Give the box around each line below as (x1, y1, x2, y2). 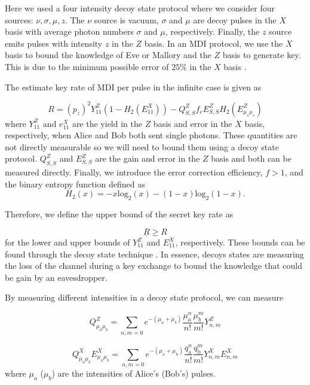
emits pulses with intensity (5, 37, 103, 49)
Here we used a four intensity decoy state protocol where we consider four (5, 2, 275, 14)
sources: (5, 13, 33, 26)
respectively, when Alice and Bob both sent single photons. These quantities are (5, 129, 297, 141)
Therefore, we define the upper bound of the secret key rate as (5, 208, 234, 220)
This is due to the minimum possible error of (5, 60, 169, 72)
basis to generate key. (222, 48, 301, 61)
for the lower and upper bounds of (5, 236, 130, 248)
